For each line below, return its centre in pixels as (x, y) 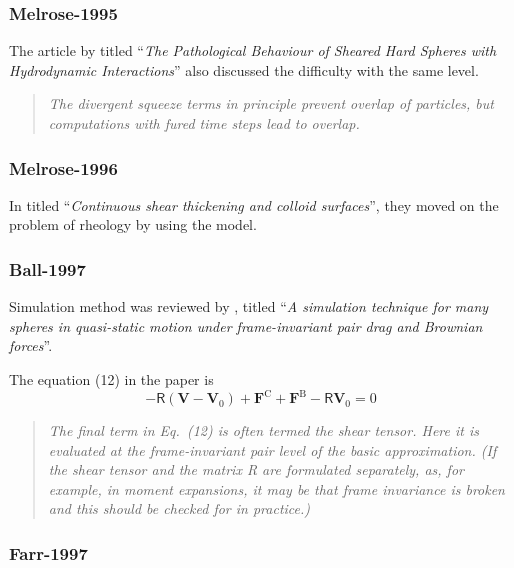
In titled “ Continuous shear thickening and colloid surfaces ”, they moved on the (254, 204)
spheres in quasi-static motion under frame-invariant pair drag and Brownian (246, 325)
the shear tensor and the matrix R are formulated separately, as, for (256, 469)
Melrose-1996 (63, 167)
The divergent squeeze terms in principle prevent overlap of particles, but (271, 103)
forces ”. (31, 345)
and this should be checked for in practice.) (179, 508)
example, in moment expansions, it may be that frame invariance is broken (276, 488)
